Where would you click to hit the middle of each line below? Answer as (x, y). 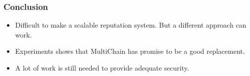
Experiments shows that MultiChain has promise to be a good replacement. (130, 51)
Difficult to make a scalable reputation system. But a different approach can (131, 25)
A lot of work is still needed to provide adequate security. (102, 68)
